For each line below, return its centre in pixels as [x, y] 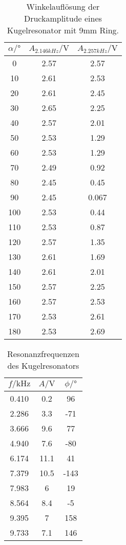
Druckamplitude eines [63, 18]
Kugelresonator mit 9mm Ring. [63, 30]
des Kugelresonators [43, 365]
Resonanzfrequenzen [43, 354]
